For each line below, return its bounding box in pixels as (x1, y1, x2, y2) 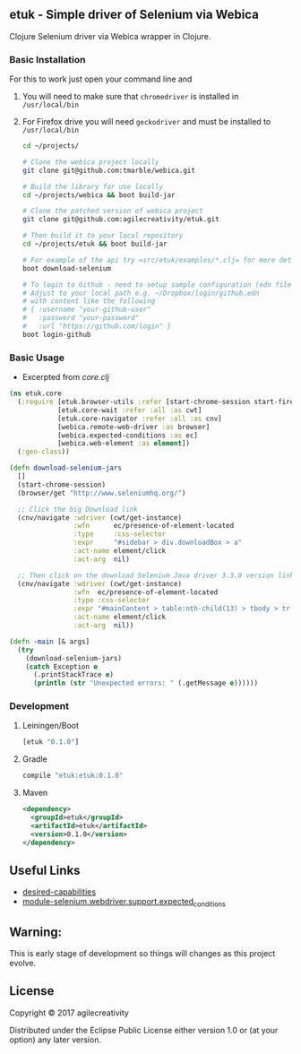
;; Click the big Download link (17, 505, 139, 514)
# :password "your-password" (21, 314, 140, 323)
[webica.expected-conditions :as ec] (56, 430, 199, 440)
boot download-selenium (21, 263, 112, 272)
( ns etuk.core (9, 389, 63, 398)
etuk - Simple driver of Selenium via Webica (9, 7, 260, 22)
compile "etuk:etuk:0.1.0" (21, 771, 124, 781)
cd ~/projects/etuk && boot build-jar (21, 239, 168, 249)
